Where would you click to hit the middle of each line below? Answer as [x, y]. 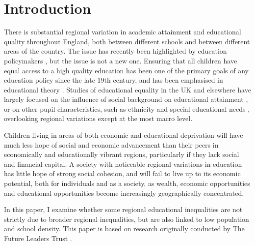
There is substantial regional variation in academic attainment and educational [123, 32]
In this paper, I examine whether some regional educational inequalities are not [123, 209]
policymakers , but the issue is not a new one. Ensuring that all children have [121, 60]
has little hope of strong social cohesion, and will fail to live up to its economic [122, 173]
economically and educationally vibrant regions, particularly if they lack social [122, 154]
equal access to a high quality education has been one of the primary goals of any [126, 70]
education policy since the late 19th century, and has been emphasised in [114, 80]
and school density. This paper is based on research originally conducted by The [124, 229]
